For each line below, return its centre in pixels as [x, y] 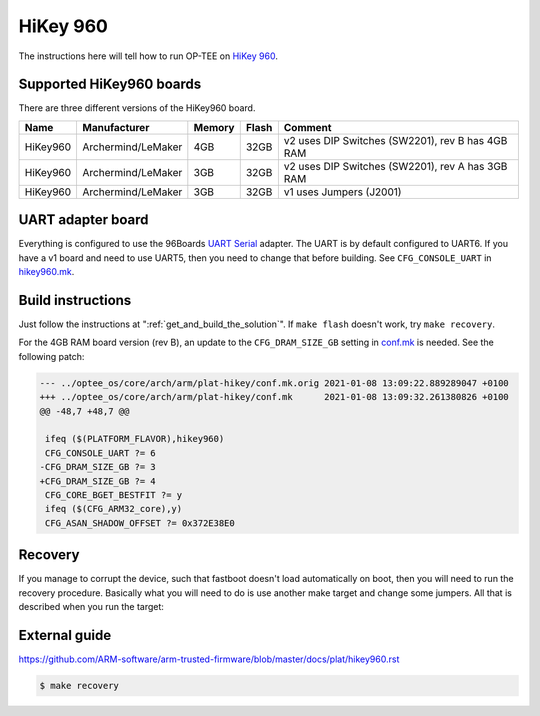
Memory [214, 127]
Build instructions [75, 300]
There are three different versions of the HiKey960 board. [137, 108]
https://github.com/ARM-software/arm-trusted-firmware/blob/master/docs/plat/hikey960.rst [209, 659]
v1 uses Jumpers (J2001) [342, 192]
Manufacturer [116, 127]
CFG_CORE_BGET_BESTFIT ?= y [114, 494]
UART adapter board [83, 220]
